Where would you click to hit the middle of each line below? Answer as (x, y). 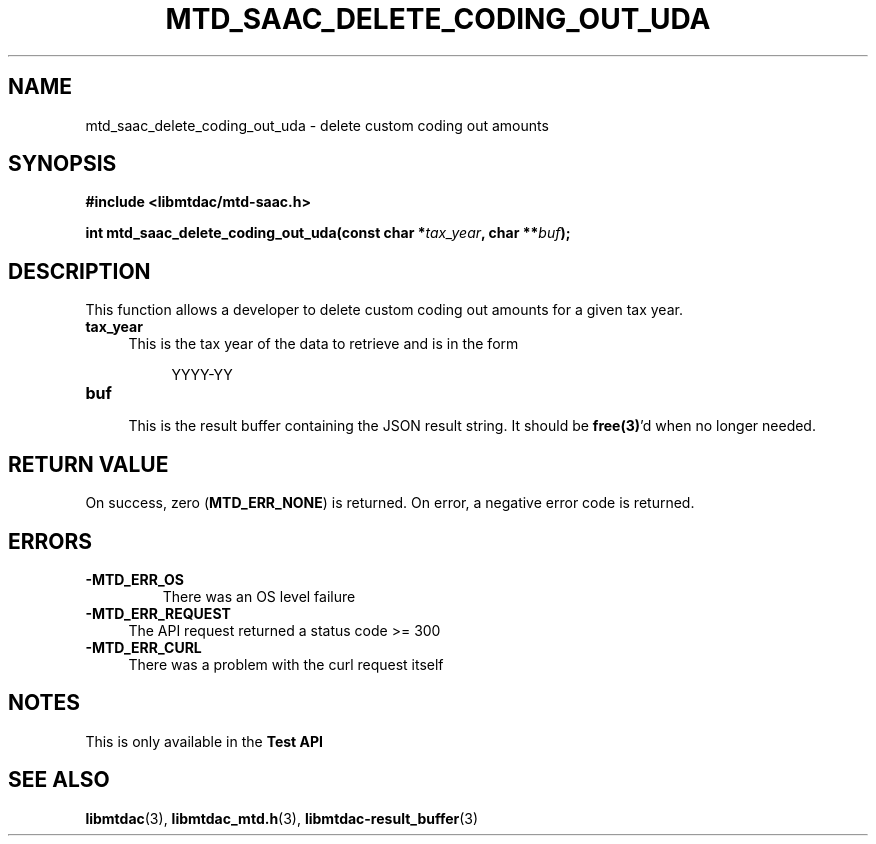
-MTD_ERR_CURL (143, 647)
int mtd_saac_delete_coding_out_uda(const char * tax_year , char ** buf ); (328, 233)
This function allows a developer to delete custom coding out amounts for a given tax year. (384, 310)
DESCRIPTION (79, 271)
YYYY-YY (202, 375)
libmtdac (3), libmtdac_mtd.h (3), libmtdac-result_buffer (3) (282, 818)
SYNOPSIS (62, 164)
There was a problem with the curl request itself (286, 664)
